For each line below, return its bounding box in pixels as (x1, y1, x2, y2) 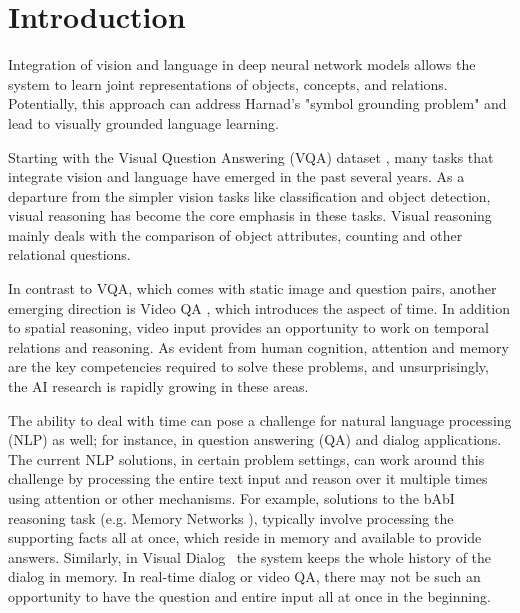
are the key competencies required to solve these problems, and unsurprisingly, (8, 356, 489, 377)
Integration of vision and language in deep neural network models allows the (8, 54, 476, 75)
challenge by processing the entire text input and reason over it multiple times (8, 468, 488, 489)
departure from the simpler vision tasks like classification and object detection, (8, 185, 491, 206)
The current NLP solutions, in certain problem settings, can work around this (8, 448, 485, 469)
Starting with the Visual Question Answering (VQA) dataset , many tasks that (8, 146, 494, 167)
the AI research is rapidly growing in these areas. (8, 376, 309, 397)
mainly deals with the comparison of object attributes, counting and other (8, 224, 463, 245)
